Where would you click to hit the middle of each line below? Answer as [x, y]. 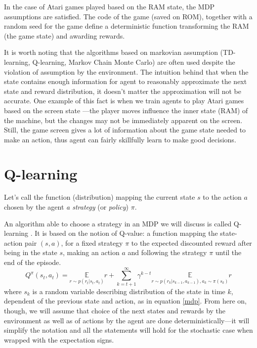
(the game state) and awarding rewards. [64, 35]
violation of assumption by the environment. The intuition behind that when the [126, 71]
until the [228, 252]
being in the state [31, 252]
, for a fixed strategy [92, 242]
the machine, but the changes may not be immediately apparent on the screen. [123, 120]
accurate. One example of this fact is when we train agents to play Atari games [124, 101]
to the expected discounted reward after [192, 242]
